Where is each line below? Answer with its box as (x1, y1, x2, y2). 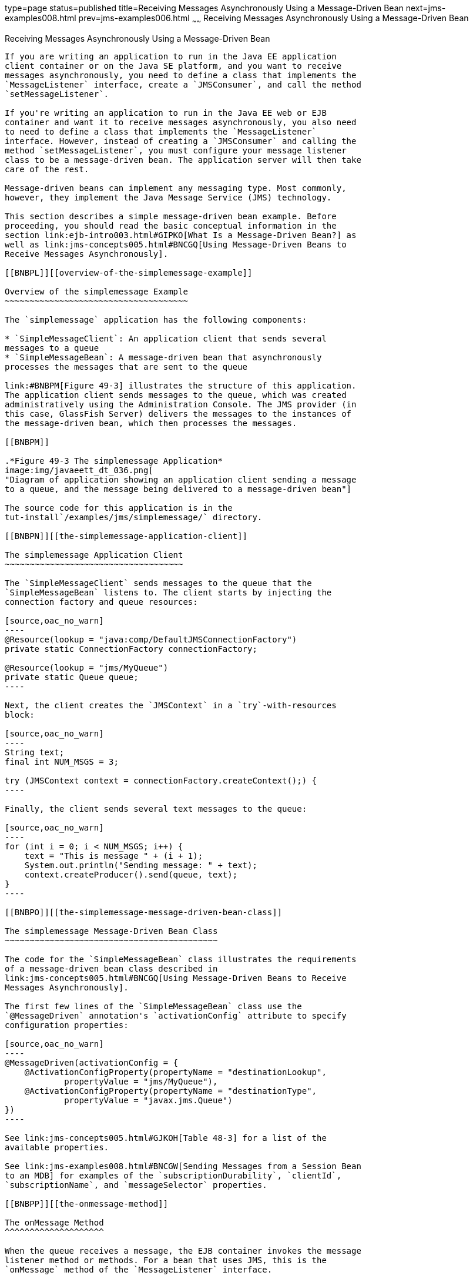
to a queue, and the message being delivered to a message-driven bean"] (5, 484, 352, 494)
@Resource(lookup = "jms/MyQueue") (5, 662, 169, 672)
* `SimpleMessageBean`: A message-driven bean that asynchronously (5, 352, 322, 362)
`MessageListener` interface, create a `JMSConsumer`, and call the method (5, 79, 361, 89)
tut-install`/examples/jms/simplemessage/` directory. (5, 512, 263, 522)
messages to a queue (5, 343, 99, 353)
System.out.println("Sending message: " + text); (24, 860, 257, 870)
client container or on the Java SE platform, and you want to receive (5, 61, 342, 71)
